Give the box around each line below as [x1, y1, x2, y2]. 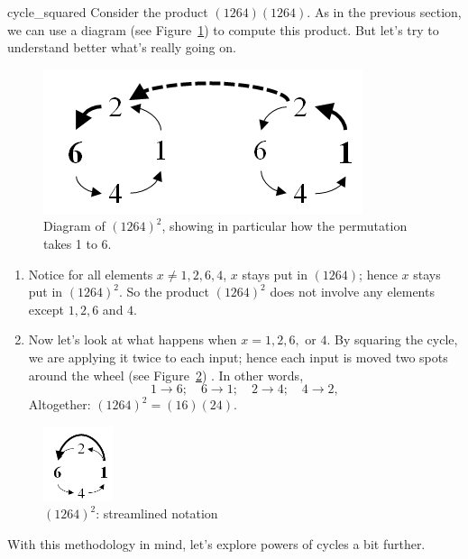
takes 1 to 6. [43, 234, 112, 252]
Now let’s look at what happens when [28, 330, 237, 349]
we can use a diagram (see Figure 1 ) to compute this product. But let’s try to [7, 20, 439, 39]
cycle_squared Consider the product [7, 3, 208, 21]
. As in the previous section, [307, 3, 462, 21]
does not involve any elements [270, 282, 435, 301]
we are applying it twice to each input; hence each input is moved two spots [28, 347, 448, 366]
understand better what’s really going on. [7, 38, 236, 57]
